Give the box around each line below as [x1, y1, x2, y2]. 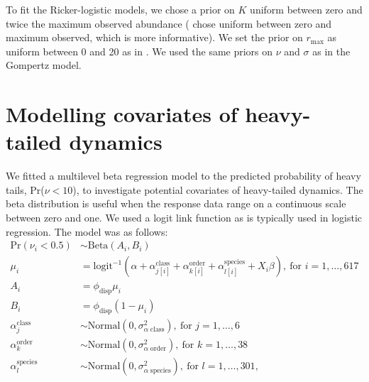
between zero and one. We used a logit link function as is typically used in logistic [6, 210, 363, 225]
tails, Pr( [6, 182, 45, 197]
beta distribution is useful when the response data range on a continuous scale [6, 196, 346, 211]
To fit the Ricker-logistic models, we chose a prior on [6, 2, 235, 16]
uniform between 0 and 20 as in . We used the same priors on [6, 43, 273, 58]
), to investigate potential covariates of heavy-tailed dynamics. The [72, 182, 363, 197]
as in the [312, 43, 351, 58]
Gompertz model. [6, 58, 82, 72]
